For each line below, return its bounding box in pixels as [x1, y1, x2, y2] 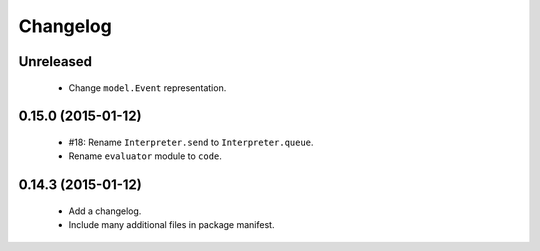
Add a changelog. [68, 205, 142, 217]
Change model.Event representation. [68, 81, 227, 94]
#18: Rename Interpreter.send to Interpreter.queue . [68, 136, 314, 148]
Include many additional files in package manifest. [68, 219, 275, 231]
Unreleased [18, 53, 93, 70]
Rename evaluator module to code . [68, 150, 222, 162]
